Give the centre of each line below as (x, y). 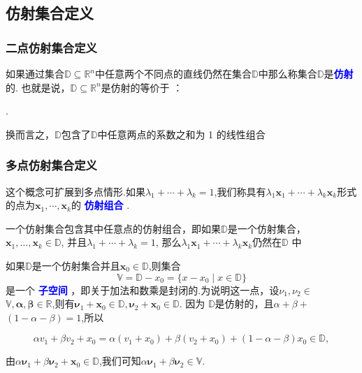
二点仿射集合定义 (51, 47)
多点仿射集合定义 (51, 165)
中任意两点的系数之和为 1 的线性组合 (181, 134)
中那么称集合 (288, 73)
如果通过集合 (35, 73)
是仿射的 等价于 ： (142, 87)
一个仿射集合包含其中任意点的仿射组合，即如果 (113, 228)
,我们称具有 (240, 191)
